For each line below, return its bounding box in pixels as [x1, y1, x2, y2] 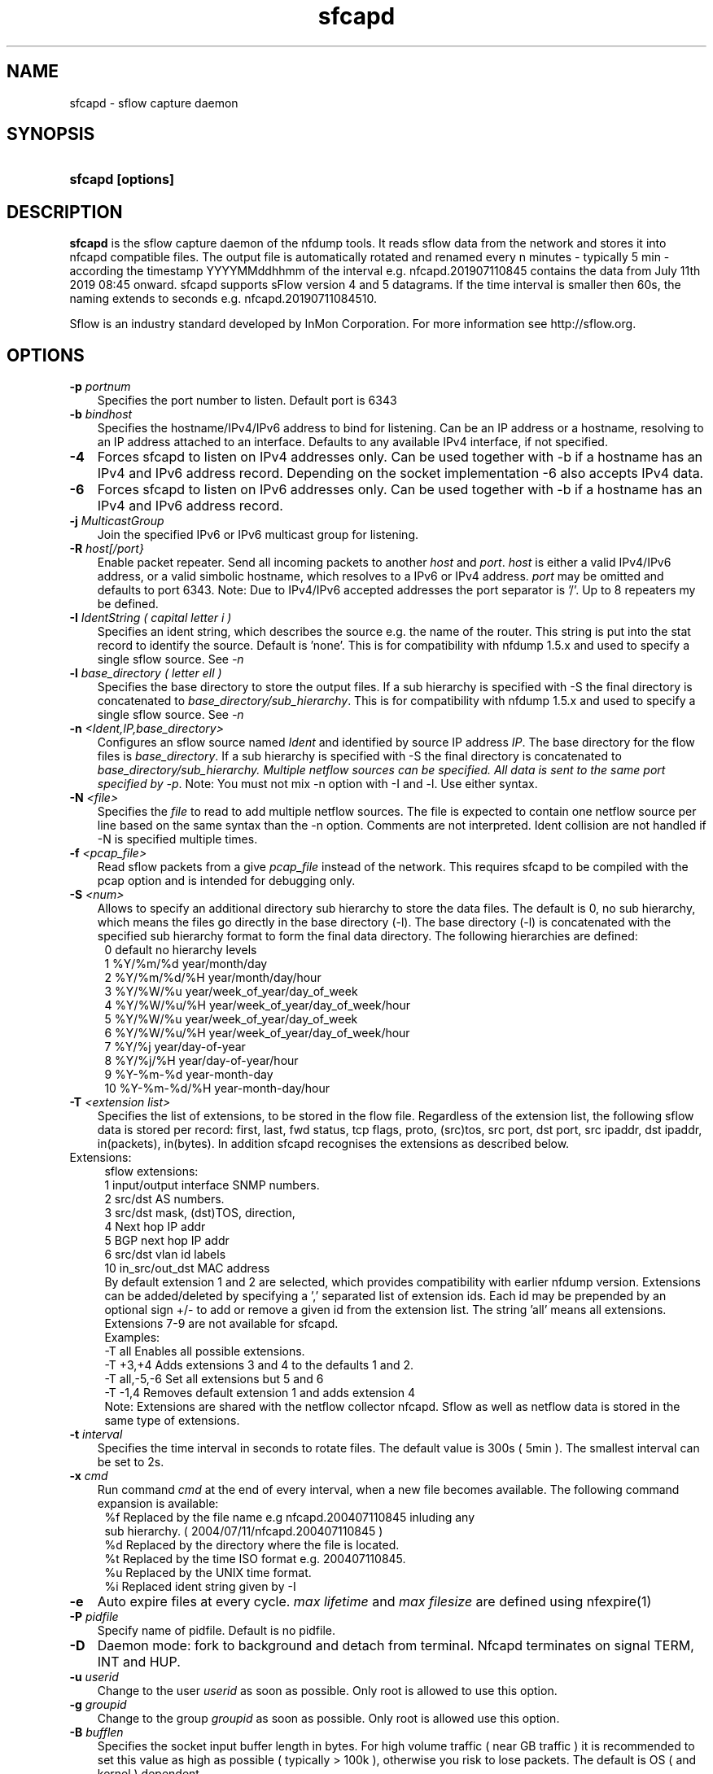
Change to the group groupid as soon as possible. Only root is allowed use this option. [97, 1711, 560, 1726]
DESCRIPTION [7, 201, 123, 222]
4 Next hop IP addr [104, 1220, 206, 1234]
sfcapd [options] [69, 171, 174, 188]
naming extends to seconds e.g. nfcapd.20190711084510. [69, 291, 378, 306]
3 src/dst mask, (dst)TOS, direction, [104, 1206, 295, 1220]
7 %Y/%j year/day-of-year [104, 1040, 246, 1054]
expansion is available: [97, 1496, 219, 1511]
